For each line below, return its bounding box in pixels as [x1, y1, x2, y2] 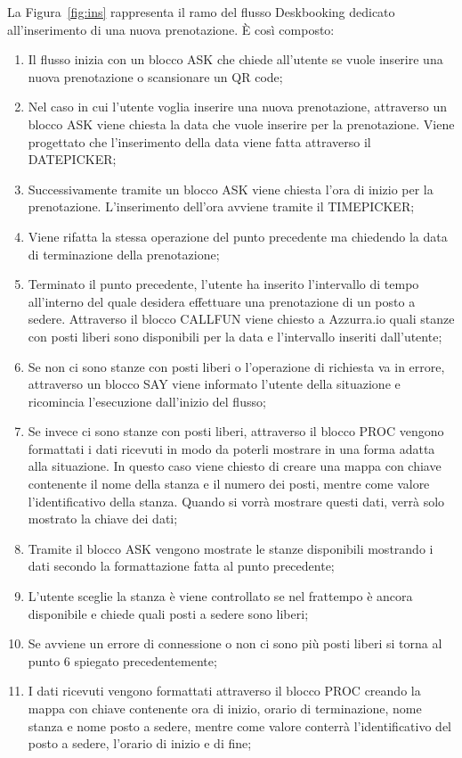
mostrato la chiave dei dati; [28, 509, 178, 528]
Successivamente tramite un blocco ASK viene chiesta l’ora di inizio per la [28, 179, 434, 198]
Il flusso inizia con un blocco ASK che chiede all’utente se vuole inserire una [28, 50, 443, 69]
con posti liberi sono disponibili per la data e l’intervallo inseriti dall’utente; [28, 326, 442, 345]
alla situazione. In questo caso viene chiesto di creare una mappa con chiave [28, 457, 442, 475]
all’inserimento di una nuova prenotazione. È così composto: [7, 20, 335, 38]
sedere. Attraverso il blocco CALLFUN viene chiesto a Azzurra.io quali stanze [28, 309, 455, 328]
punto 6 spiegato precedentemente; [28, 651, 217, 670]
